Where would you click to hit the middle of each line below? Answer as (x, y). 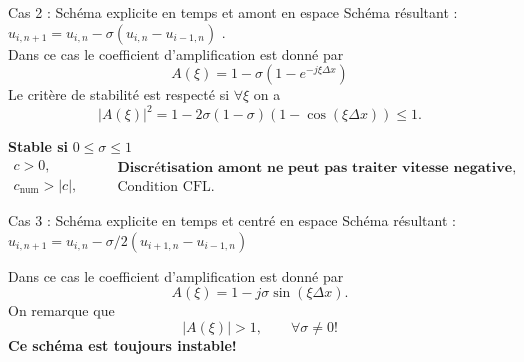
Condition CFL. (166, 187)
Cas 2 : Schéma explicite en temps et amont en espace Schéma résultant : (233, 12)
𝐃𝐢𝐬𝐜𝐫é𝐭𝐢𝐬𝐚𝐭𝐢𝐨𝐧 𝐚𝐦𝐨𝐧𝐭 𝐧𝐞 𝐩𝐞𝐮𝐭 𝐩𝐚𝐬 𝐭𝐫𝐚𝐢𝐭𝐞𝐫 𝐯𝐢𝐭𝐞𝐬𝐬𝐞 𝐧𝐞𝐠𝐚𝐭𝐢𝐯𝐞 (315, 168)
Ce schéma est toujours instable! (122, 344)
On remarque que (61, 310)
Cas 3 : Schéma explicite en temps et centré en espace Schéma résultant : (232, 219)
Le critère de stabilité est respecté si (119, 94)
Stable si (38, 146)
